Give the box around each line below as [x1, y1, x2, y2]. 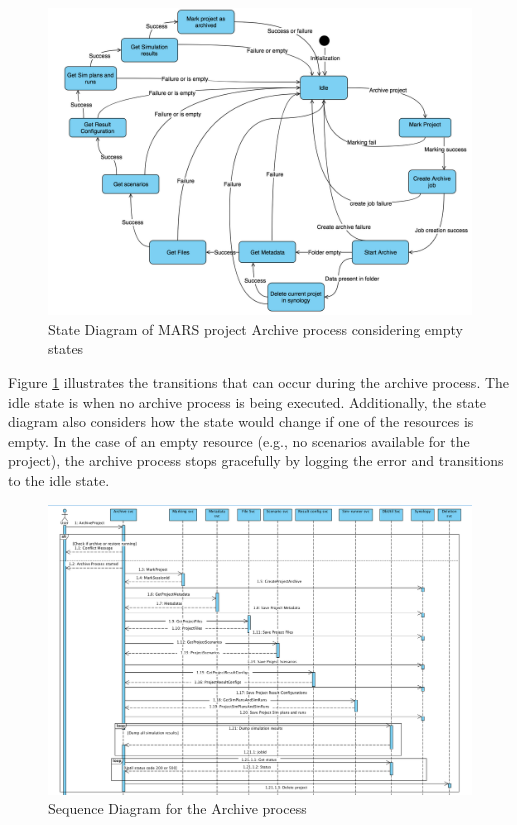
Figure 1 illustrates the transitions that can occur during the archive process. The [8, 372, 510, 393]
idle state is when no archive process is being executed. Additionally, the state [8, 391, 487, 412]
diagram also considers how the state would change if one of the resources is [8, 411, 474, 432]
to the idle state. [8, 469, 110, 490]
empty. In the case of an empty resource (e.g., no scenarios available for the [8, 430, 470, 451]
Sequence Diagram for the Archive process [48, 798, 307, 819]
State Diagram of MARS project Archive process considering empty [48, 318, 463, 339]
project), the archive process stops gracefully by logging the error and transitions [8, 450, 504, 471]
